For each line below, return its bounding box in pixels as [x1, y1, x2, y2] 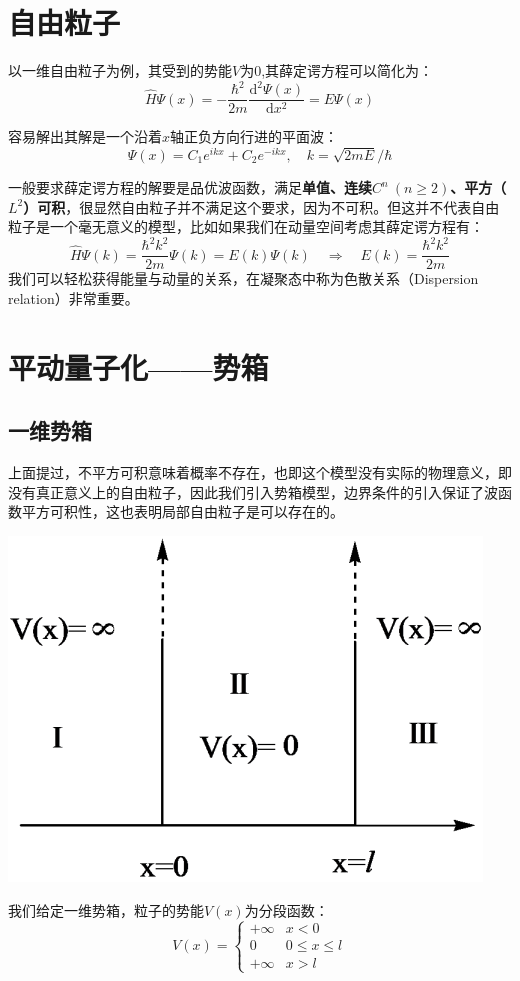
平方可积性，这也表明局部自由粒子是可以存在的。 [21, 501, 344, 522]
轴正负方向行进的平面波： [170, 126, 339, 147]
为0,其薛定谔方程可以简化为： [240, 60, 434, 81]
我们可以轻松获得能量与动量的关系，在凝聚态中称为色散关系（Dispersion [8, 268, 479, 289]
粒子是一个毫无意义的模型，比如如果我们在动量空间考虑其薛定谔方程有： [8, 216, 484, 237]
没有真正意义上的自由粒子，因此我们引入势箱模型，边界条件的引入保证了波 [8, 481, 498, 502]
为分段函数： [244, 899, 329, 920]
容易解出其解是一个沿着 [8, 126, 162, 147]
